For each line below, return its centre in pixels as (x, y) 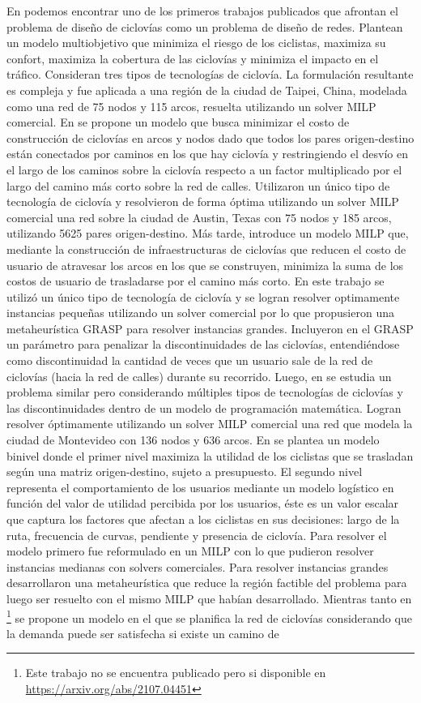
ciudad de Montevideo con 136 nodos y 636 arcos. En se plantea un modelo (193, 440)
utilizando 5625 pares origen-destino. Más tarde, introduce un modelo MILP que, (208, 233)
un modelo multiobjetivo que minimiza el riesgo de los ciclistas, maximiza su (196, 43)
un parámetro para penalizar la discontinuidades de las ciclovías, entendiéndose (203, 344)
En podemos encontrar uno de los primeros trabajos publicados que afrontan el (202, 11)
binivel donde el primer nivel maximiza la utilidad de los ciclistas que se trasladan (210, 455)
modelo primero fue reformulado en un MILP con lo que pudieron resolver (190, 551)
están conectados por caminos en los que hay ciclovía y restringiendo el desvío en (207, 154)
